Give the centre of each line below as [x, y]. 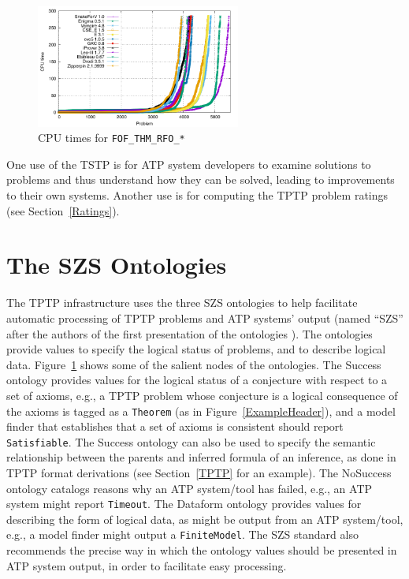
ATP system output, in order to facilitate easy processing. [147, 565]
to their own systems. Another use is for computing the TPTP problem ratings [197, 195]
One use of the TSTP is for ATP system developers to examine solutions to [189, 164]
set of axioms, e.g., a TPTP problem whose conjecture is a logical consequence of [202, 395]
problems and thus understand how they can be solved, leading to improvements [201, 179]
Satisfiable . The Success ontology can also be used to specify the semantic [191, 441]
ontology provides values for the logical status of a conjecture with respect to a [197, 380]
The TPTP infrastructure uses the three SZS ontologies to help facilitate [182, 303]
